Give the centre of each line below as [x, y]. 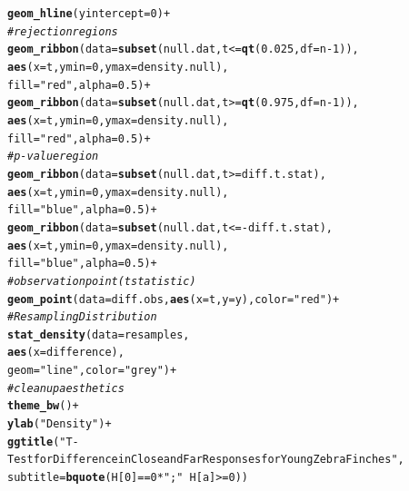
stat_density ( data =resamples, [99, 334]
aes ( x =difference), [66, 353]
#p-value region [53, 157]
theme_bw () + [43, 406]
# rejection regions [63, 31]
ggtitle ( [34, 442]
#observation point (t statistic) [102, 281]
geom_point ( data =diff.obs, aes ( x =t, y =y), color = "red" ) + [174, 299]
